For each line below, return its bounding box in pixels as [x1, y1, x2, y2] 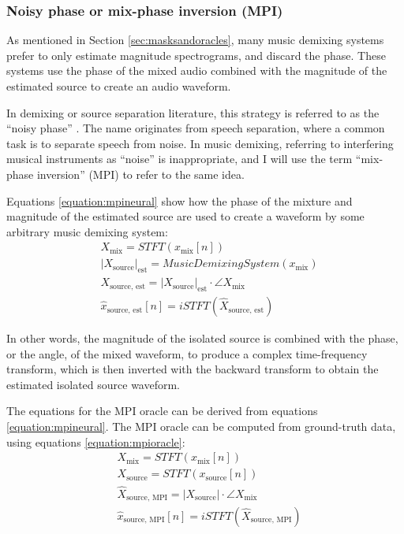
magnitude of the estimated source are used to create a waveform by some [6, 208, 365, 224]
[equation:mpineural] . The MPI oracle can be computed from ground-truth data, [6, 418, 396, 435]
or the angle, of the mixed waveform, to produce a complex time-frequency [6, 345, 368, 362]
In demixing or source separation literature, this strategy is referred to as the [6, 104, 380, 121]
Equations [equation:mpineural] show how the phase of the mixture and [6, 192, 353, 209]
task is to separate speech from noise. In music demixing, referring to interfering [6, 135, 394, 151]
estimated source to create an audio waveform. [6, 78, 231, 94]
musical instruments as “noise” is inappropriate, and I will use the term [6, 150, 353, 167]
